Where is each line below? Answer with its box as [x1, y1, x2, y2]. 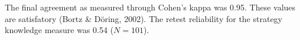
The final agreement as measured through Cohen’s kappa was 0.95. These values [5, 1, 296, 13]
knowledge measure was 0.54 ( [5, 24, 114, 36]
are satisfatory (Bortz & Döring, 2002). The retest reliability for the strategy [5, 12, 283, 24]
